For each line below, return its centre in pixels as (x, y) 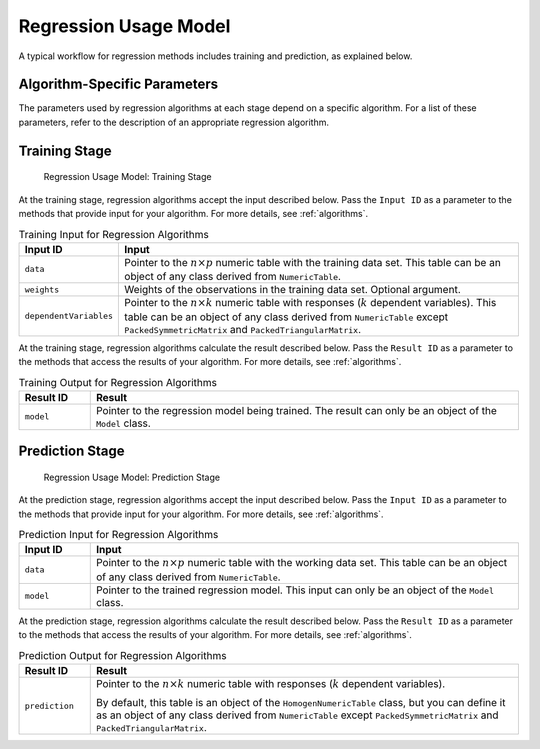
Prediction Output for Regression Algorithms (122, 655)
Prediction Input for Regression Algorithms (118, 535)
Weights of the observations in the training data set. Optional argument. (292, 290)
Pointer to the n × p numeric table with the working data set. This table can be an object (301, 563)
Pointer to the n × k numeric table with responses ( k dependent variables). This (310, 303)
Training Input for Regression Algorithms (113, 234)
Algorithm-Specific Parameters (118, 84)
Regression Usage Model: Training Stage (127, 177)
